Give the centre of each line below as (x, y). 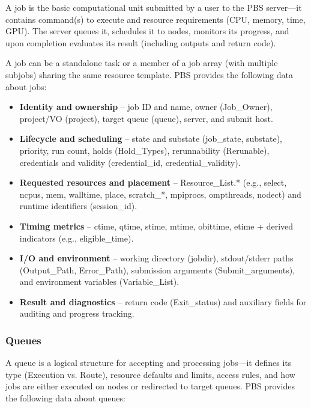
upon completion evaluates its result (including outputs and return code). (141, 42)
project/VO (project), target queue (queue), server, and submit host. (146, 118)
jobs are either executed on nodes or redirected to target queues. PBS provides (150, 386)
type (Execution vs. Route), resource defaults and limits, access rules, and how (150, 374)
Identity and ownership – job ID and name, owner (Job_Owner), (146, 107)
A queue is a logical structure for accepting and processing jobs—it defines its (149, 363)
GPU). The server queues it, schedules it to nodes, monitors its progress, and (147, 31)
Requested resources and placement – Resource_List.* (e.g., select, (153, 182)
